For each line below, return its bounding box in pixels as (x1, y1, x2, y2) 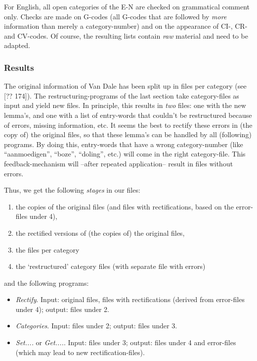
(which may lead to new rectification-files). (15, 347, 145, 357)
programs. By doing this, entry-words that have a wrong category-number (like (4, 139, 243, 149)
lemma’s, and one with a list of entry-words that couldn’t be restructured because (4, 109, 252, 120)
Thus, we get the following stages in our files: (4, 185, 140, 195)
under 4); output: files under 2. (15, 304, 109, 314)
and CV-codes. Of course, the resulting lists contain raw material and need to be (4, 30, 248, 41)
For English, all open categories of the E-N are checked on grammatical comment (4, 1, 250, 11)
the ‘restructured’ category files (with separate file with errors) (15, 261, 206, 271)
